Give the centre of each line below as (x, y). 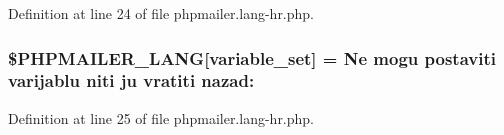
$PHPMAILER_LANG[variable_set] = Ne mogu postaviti (252, 57)
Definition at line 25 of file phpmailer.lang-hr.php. (161, 117)
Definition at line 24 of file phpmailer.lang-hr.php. (161, 13)
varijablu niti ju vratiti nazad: (131, 80)
